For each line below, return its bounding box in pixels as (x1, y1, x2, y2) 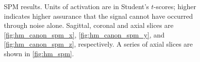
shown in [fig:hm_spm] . (4, 48, 74, 58)
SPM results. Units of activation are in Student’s (4, 1, 149, 11)
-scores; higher (153, 1, 196, 11)
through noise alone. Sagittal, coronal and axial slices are (4, 20, 174, 30)
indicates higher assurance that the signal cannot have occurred (4, 11, 193, 21)
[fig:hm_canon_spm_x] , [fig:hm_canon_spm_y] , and (4, 29, 165, 39)
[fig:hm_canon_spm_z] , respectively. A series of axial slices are (4, 39, 193, 49)
